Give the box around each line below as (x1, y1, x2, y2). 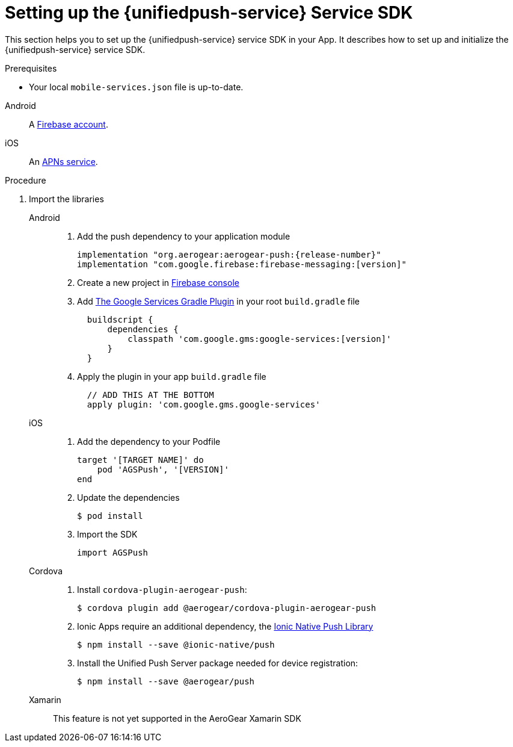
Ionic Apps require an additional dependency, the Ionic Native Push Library (77, 621, 373, 631)
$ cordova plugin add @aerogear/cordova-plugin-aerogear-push (77, 603, 376, 613)
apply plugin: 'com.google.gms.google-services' (87, 399, 321, 409)
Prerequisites (5, 63, 57, 73)
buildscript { (87, 314, 153, 324)
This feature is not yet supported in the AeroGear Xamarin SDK (53, 713, 301, 724)
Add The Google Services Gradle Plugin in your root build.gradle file (77, 296, 360, 306)
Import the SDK (77, 528, 138, 539)
